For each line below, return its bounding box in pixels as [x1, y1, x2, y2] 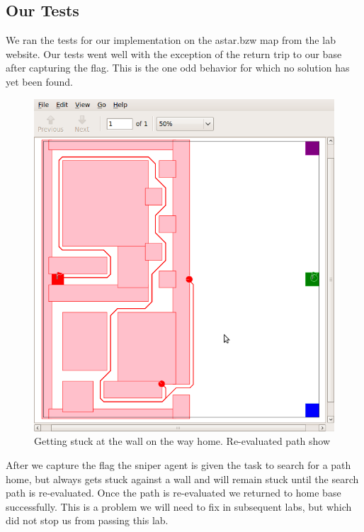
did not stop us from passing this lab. [6, 513, 169, 528]
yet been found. [6, 74, 73, 89]
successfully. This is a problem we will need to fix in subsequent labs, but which [6, 499, 352, 514]
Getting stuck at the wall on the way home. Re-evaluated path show [34, 434, 331, 448]
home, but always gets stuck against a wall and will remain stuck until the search [6, 471, 359, 486]
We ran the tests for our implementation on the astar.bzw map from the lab [6, 33, 336, 47]
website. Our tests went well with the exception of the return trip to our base [6, 46, 342, 61]
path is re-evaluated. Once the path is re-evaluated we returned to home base [6, 485, 341, 500]
